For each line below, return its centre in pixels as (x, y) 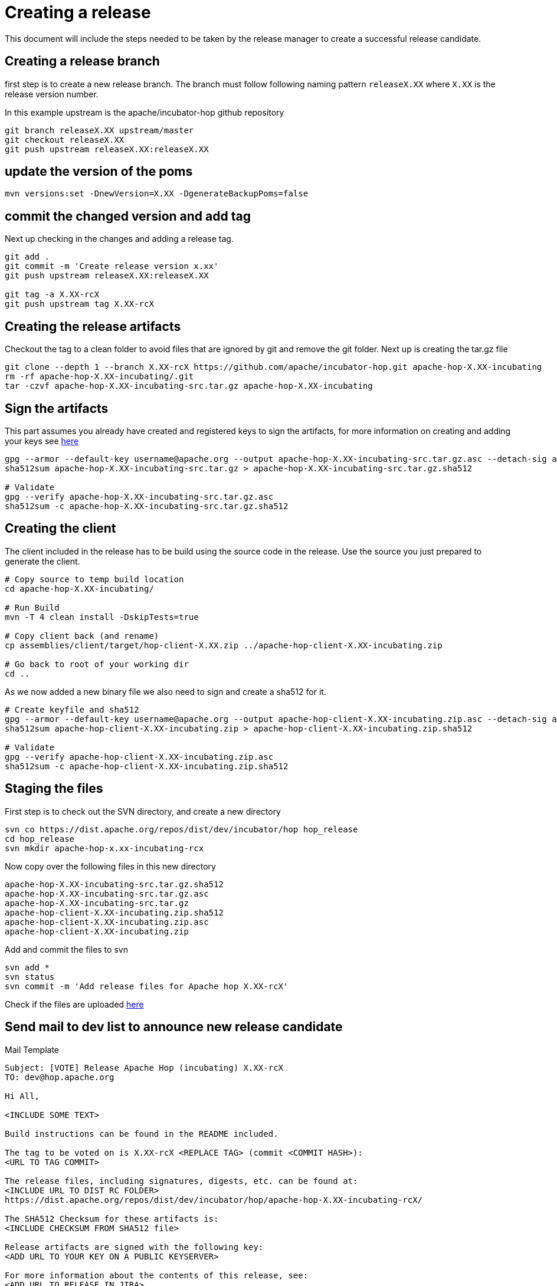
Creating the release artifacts (93, 326)
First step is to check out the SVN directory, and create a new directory (143, 811)
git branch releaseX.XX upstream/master (99, 130)
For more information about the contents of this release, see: (157, 1275)
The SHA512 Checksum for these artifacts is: (112, 1218)
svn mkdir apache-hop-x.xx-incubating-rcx (104, 848)
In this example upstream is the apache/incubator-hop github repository (145, 112)
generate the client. (42, 561)
